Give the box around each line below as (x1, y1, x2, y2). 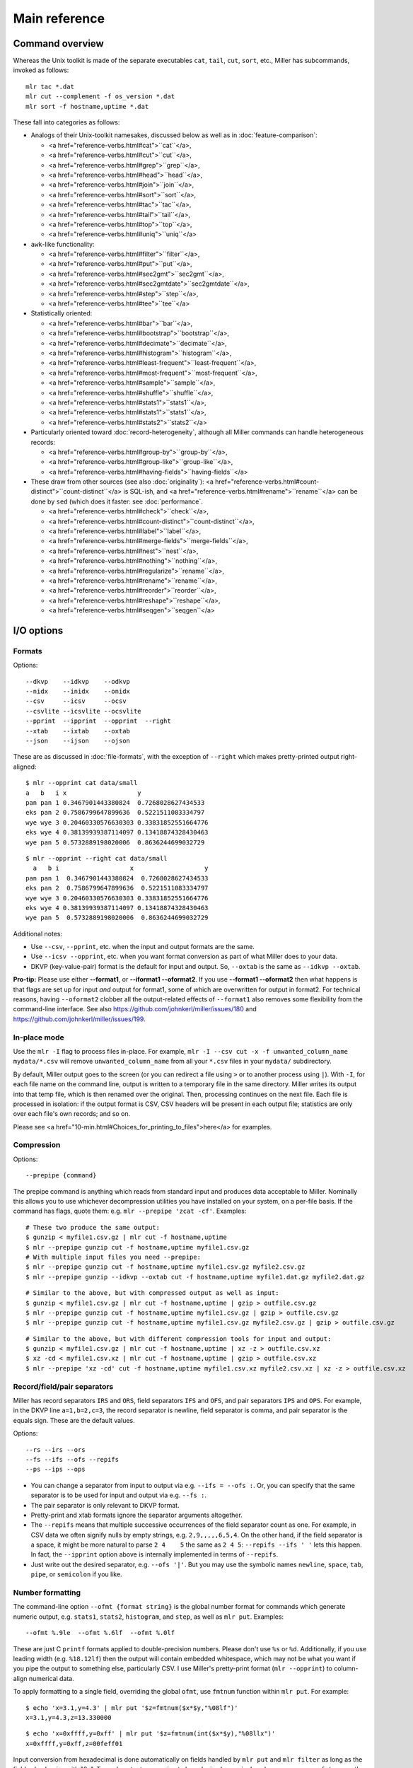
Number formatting (13, 1588, 81, 1598)
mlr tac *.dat (25, 82, 74, 91)
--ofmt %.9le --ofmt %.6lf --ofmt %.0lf (25, 1629, 175, 1637)
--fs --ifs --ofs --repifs (25, 1455, 120, 1463)
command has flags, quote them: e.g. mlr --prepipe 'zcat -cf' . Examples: (13, 1206, 247, 1216)
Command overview (13, 37, 104, 50)
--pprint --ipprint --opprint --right (25, 717, 171, 725)
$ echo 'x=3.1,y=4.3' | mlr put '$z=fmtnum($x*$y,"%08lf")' (25, 1704, 238, 1711)
